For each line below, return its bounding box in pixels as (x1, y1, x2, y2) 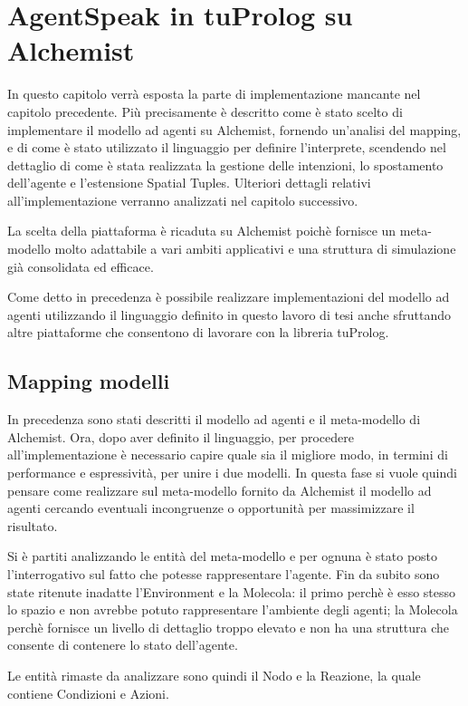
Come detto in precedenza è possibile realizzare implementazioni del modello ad (7, 287, 450, 306)
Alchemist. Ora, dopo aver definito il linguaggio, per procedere (7, 427, 354, 446)
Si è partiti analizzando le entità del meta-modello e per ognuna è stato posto (7, 546, 438, 566)
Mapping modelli (7, 367, 170, 395)
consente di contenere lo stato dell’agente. (7, 635, 238, 654)
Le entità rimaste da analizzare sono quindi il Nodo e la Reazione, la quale (7, 665, 421, 684)
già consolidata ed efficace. (7, 256, 154, 276)
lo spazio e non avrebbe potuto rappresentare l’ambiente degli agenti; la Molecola (7, 600, 458, 619)
